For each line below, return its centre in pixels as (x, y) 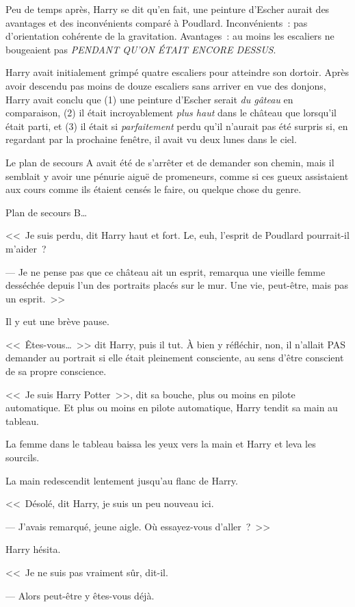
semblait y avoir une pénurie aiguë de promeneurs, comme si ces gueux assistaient (177, 176)
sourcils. (23, 457)
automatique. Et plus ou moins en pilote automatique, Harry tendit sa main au (172, 408)
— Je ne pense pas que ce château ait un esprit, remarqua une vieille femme (166, 271)
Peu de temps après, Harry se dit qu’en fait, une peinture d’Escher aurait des (168, 9)
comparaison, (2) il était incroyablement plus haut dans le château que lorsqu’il (171, 113)
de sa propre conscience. (56, 371)
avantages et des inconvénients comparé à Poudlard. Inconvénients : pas (157, 22)
